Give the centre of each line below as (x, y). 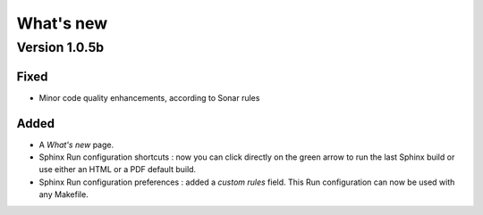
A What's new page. (76, 145)
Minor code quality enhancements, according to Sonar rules (149, 97)
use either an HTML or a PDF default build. (118, 170)
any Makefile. (64, 194)
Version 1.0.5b (60, 47)
